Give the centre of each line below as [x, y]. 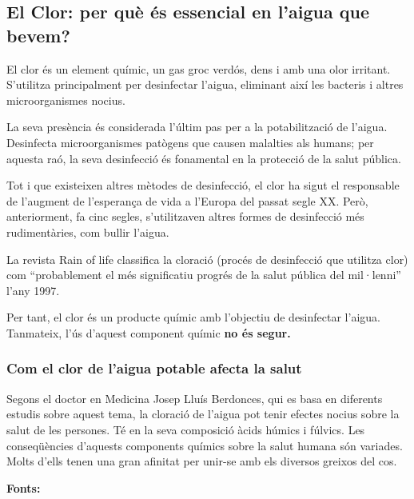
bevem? [38, 35]
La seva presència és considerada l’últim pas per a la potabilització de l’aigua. [197, 127]
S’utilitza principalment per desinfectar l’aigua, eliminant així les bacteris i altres [205, 84]
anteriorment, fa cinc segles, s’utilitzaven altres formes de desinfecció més [185, 216]
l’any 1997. [33, 290]
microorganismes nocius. [66, 100]
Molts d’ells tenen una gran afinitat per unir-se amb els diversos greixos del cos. [202, 461]
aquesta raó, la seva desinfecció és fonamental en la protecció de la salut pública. [204, 158]
